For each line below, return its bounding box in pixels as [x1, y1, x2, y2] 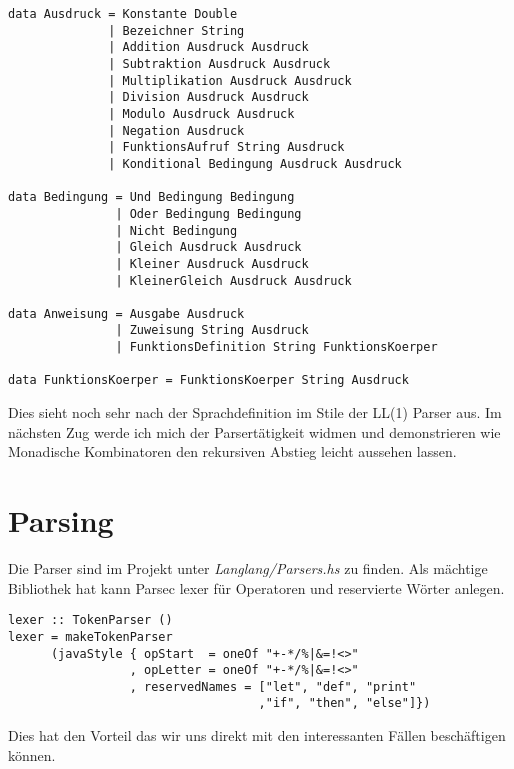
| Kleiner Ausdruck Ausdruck [115, 256, 309, 271]
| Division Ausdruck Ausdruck [108, 90, 309, 105]
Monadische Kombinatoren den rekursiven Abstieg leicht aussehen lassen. [8, 441, 457, 462]
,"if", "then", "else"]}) [258, 696, 431, 711]
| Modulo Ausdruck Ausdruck [108, 106, 295, 121]
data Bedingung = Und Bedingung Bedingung [8, 190, 295, 205]
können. [8, 744, 56, 765]
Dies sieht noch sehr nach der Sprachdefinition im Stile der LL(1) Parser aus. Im [8, 402, 502, 423]
